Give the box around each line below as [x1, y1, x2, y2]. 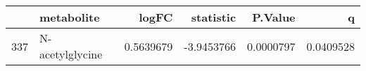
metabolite [39, 9, 100, 25]
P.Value [252, 9, 296, 25]
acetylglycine [39, 46, 103, 62]
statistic [191, 9, 236, 25]
